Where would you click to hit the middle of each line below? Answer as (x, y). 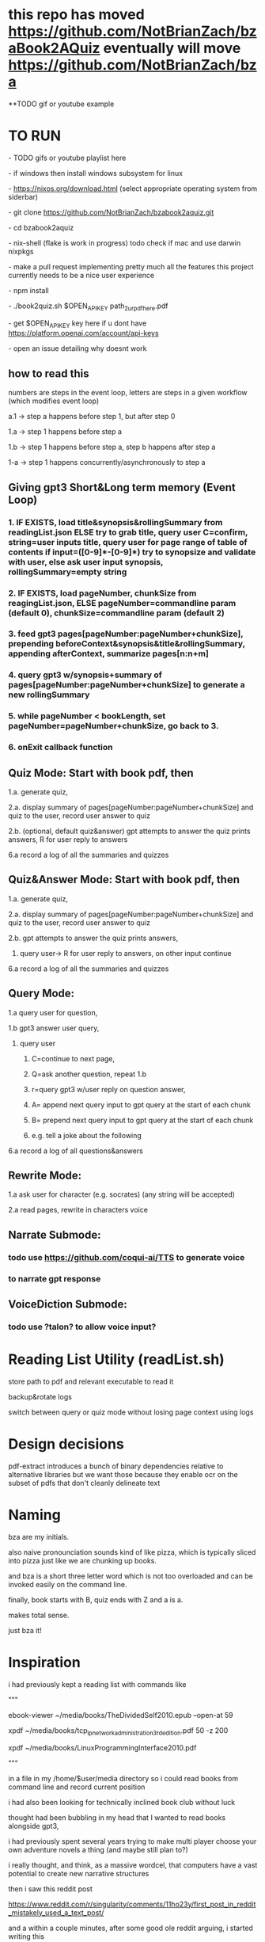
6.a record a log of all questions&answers (76, 1151)
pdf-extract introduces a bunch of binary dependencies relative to (116, 1466)
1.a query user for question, (53, 1012)
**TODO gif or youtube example (61, 104)
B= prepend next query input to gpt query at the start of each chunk (142, 1120)
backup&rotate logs (40, 1396)
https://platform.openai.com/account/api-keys (84, 333)
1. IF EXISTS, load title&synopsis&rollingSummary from (115, 522)
